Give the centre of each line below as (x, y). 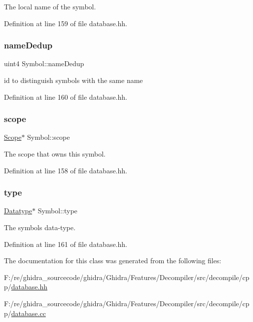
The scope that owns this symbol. (55, 154)
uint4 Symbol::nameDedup (44, 63)
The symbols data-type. (40, 227)
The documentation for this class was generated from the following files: (113, 261)
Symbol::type (57, 211)
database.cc (28, 313)
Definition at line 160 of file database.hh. (66, 97)
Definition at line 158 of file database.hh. (66, 170)
